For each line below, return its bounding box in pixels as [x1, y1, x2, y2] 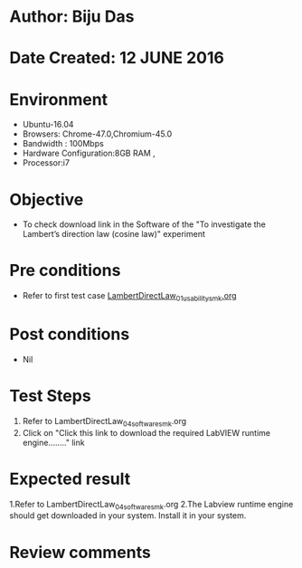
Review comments [9, 542, 151, 563]
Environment [9, 89, 109, 109]
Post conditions [9, 324, 130, 345]
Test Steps [9, 386, 92, 406]
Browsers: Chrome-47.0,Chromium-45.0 [22, 128, 173, 139]
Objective [9, 189, 84, 210]
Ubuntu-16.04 [22, 119, 74, 130]
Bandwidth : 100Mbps [22, 138, 104, 149]
